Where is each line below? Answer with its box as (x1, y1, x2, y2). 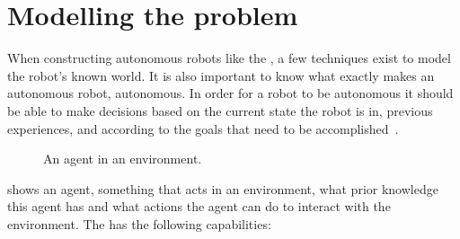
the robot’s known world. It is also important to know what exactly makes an (7, 66, 435, 84)
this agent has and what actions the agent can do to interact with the (7, 197, 391, 216)
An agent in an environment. (43, 149, 202, 168)
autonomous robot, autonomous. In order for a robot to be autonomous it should (7, 84, 454, 102)
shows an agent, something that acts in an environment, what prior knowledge (7, 179, 438, 198)
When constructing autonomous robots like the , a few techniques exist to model (7, 49, 451, 67)
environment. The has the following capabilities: (7, 214, 271, 233)
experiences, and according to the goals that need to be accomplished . (7, 119, 399, 137)
